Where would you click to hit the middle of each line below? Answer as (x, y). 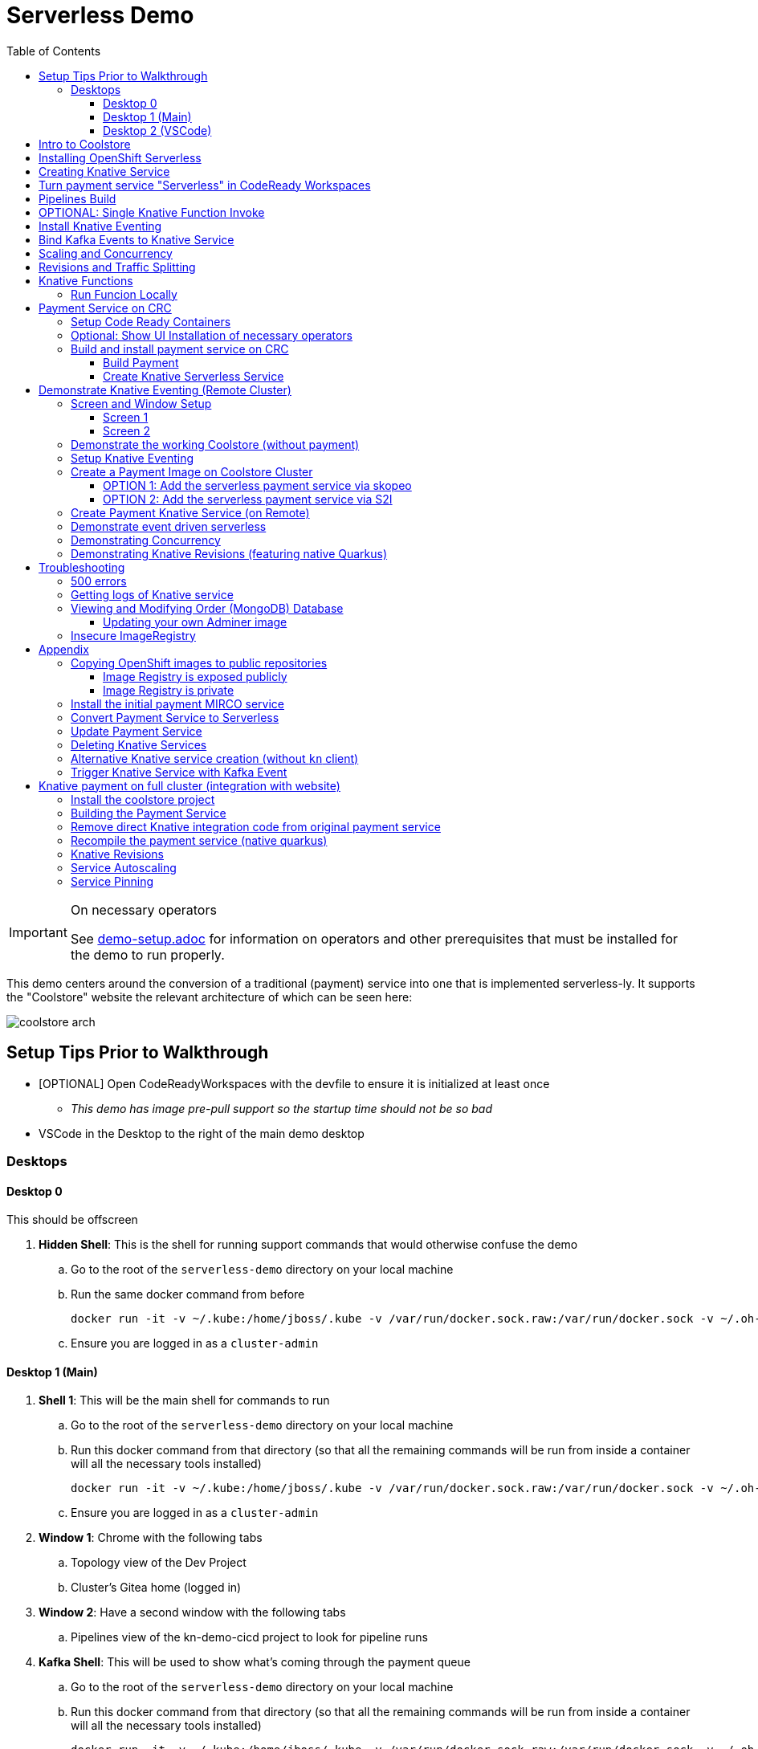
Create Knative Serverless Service (194, 376)
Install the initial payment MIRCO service (178, 703)
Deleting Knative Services (139, 744)
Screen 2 (127, 430)
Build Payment (141, 362)
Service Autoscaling (124, 867)
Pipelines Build (77, 198)
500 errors (99, 581)
